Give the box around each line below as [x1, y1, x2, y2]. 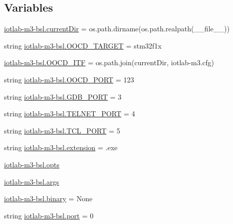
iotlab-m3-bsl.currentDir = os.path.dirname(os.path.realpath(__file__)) [4, 23, 230, 34]
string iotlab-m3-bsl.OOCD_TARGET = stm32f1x [4, 40, 162, 51]
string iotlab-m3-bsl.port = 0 [4, 210, 94, 220]
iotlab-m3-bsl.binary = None [4, 193, 93, 204]
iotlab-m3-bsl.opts [4, 159, 60, 169]
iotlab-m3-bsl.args [4, 176, 60, 187]
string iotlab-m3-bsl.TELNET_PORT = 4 [4, 108, 135, 119]
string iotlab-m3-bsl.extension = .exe [4, 142, 118, 153]
